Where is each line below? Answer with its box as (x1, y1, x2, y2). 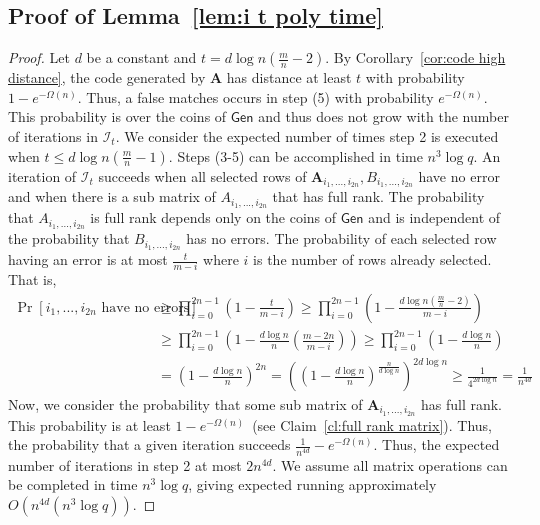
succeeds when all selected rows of (98, 165, 307, 186)
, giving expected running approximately (188, 474, 437, 495)
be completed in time (8, 474, 138, 495)
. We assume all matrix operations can (272, 454, 508, 475)
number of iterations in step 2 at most (8, 454, 242, 475)
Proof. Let (8, 47, 70, 68)
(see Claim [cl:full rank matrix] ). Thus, (252, 414, 492, 435)
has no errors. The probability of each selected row (186, 228, 497, 249)
